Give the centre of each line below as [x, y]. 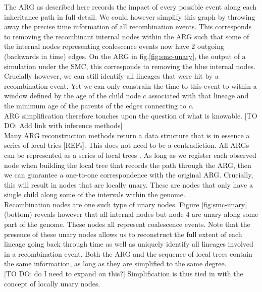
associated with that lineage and [199, 96]
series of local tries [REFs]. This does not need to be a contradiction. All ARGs [127, 145]
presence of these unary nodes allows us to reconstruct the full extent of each [123, 234]
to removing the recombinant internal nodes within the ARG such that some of [127, 36]
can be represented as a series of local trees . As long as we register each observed [130, 155]
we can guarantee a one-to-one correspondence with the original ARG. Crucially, [129, 175]
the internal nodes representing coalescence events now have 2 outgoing [114, 46]
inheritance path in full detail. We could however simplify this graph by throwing [130, 16]
